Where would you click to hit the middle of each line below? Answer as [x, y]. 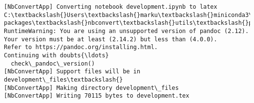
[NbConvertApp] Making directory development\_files [91, 88]
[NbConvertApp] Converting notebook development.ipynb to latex [111, 7]
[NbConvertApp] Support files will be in [72, 72]
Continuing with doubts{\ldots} [56, 55]
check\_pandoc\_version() [53, 63]
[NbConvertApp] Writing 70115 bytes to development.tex [97, 96]
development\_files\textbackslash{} [63, 79]
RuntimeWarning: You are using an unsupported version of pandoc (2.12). [127, 31]
